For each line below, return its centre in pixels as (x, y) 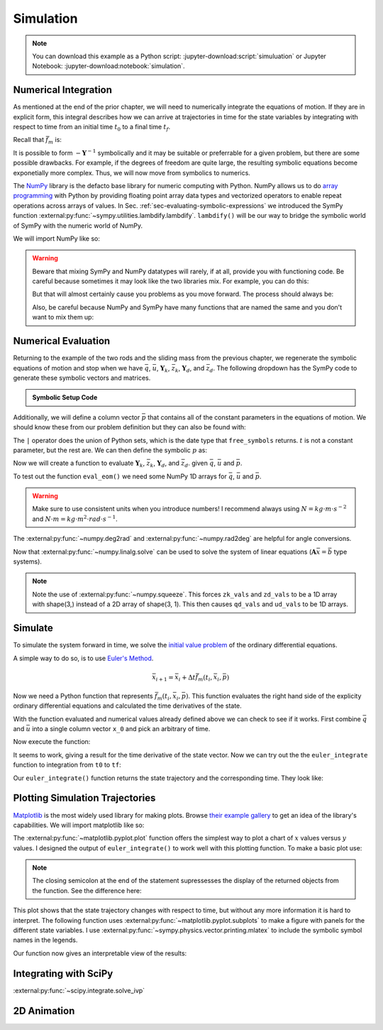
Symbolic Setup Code (65, 398)
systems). (28, 561)
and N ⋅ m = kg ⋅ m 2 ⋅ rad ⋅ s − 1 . (75, 519)
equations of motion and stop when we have (78, 368)
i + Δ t (187, 678)
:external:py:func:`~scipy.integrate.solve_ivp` (79, 990)
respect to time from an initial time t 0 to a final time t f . (92, 128)
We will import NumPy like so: (57, 239)
